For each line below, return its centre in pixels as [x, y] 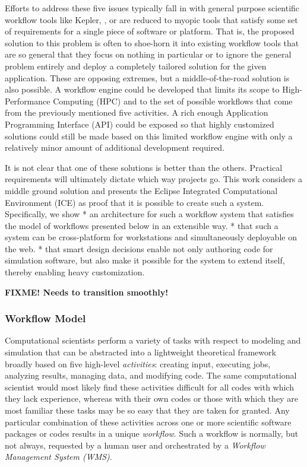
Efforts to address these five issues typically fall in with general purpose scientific [152, 8]
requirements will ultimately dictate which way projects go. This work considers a [154, 179]
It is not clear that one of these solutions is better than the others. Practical [144, 167]
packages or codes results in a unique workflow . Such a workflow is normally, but [152, 433]
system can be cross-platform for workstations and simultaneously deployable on [151, 237]
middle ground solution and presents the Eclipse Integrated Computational [141, 190]
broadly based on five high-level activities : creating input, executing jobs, [138, 363]
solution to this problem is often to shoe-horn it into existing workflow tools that [152, 42]
